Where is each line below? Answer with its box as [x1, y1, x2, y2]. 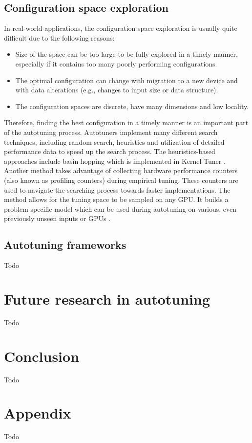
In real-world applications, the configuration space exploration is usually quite [4, 23, 237, 33]
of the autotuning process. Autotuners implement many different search [4, 127, 218, 137]
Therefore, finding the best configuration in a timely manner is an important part [4, 117, 249, 128]
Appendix [4, 403, 71, 423]
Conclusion [4, 346, 80, 366]
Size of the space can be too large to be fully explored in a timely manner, [15, 49, 238, 59]
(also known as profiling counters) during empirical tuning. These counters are [4, 175, 238, 185]
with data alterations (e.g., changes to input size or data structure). [15, 85, 218, 95]
